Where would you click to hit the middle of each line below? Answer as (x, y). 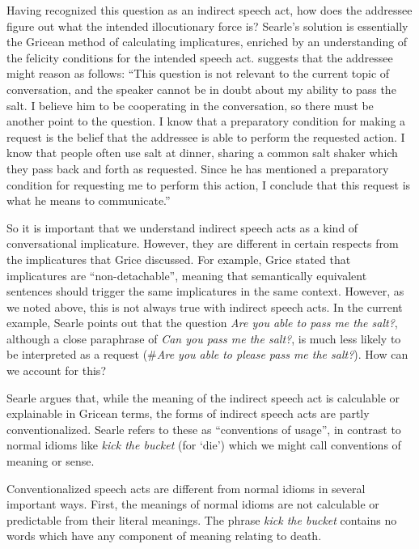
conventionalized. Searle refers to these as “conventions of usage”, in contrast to (204, 429)
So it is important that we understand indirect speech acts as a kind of (182, 227)
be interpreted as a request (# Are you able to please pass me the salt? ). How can (207, 354)
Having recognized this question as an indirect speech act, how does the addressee (209, 10)
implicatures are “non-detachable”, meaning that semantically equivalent (187, 275)
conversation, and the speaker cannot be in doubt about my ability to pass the (201, 89)
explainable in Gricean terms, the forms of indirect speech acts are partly (188, 413)
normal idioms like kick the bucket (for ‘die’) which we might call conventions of (204, 445)
